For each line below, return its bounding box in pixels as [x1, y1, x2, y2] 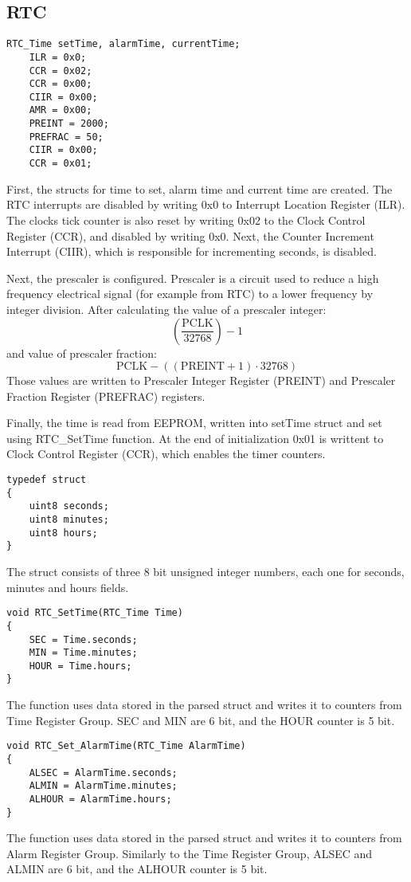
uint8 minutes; [29, 514, 109, 526]
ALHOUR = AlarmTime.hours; [29, 793, 172, 805]
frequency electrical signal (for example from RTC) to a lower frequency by [6, 285, 374, 302]
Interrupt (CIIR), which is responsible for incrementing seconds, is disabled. [6, 243, 377, 260]
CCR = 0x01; [29, 158, 92, 170]
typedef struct [6, 474, 87, 486]
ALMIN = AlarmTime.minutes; [29, 780, 178, 792]
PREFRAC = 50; [29, 131, 104, 143]
